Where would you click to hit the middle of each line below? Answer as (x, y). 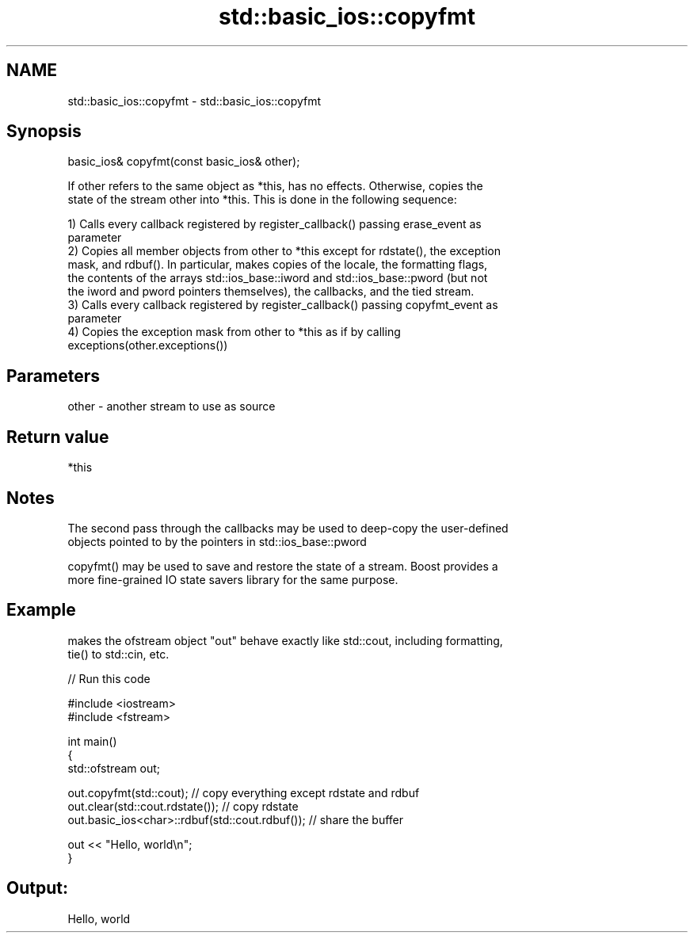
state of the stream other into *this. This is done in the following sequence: (262, 200)
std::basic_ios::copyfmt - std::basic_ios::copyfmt (194, 101)
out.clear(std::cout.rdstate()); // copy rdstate (183, 806)
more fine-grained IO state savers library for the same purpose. (233, 579)
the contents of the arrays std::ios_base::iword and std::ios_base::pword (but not (278, 278)
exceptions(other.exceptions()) (148, 345)
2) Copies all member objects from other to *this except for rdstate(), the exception (284, 251)
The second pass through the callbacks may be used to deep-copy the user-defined (288, 528)
